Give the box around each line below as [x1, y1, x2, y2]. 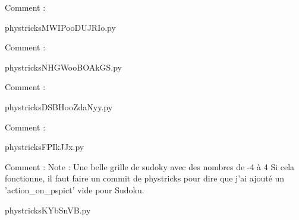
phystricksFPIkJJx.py [5, 141, 84, 153]
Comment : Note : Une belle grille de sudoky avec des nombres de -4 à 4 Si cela [5, 160, 295, 173]
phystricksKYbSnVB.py [5, 203, 91, 216]
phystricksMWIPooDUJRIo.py [5, 21, 116, 33]
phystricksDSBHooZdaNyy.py [5, 100, 113, 113]
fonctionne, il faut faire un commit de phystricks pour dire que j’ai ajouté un [5, 172, 285, 184]
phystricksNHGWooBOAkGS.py [5, 60, 122, 73]
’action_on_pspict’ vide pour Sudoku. [5, 183, 144, 196]
